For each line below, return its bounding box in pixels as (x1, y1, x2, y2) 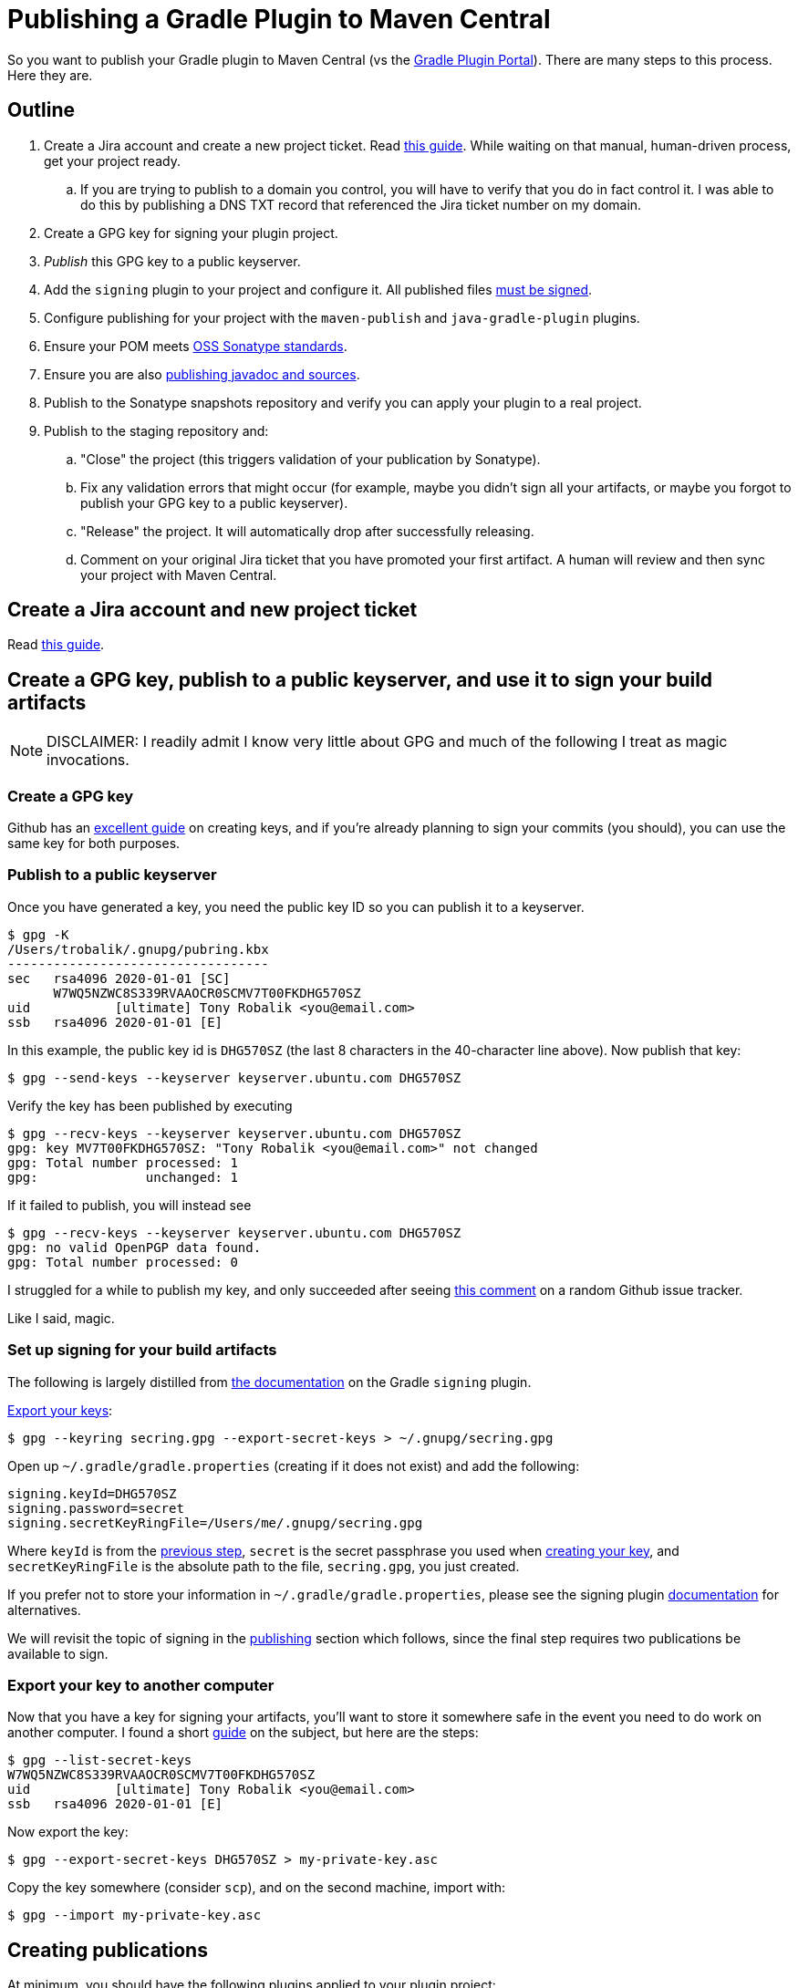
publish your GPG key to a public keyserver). (80, 494, 348, 511)
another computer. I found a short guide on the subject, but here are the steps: (7, 1724, 479, 1741)
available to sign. (7, 1645, 109, 1662)
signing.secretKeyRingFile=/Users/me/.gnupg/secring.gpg (7, 1515, 423, 1530)
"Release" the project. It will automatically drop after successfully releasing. (80, 523, 534, 539)
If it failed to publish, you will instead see (7, 1196, 252, 1213)
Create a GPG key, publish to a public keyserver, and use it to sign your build (7, 668, 713, 691)
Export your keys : (7, 1402, 113, 1418)
